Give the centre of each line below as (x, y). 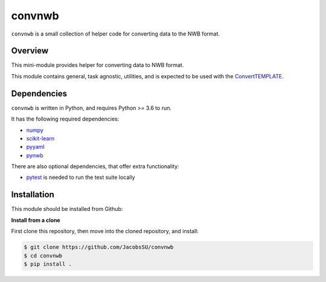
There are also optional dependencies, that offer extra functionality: (95, 166)
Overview (30, 51)
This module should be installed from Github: (67, 209)
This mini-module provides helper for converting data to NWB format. (97, 65)
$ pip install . (48, 264)
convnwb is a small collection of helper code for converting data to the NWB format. (116, 34)
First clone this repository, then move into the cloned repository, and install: (105, 231)
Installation (33, 195)
